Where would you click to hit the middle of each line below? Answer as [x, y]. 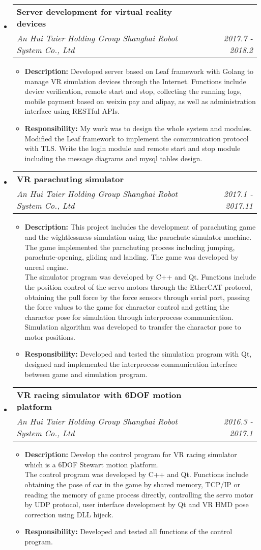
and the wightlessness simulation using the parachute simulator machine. [138, 236]
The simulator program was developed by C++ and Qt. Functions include [140, 277]
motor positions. [50, 336]
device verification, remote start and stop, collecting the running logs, [133, 91]
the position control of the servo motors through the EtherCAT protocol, [138, 286]
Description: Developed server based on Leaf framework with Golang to [139, 71]
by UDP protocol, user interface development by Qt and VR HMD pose [137, 504]
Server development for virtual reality [94, 11]
